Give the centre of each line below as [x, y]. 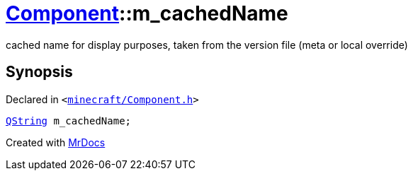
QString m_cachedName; [69, 121]
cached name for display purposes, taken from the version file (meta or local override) [207, 45]
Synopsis [39, 72]
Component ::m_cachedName [147, 13]
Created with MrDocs [56, 142]
